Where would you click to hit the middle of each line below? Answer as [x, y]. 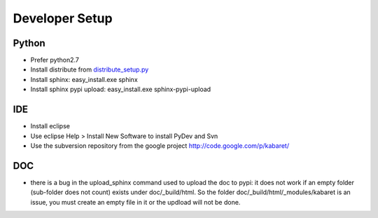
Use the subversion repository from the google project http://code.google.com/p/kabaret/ [160, 145]
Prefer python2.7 [55, 60]
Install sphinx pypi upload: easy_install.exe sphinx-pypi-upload [121, 89]
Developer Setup [63, 18]
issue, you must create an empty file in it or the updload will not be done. [135, 202]
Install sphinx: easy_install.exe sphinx [84, 79]
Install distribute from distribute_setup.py [90, 69]
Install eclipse [50, 126]
